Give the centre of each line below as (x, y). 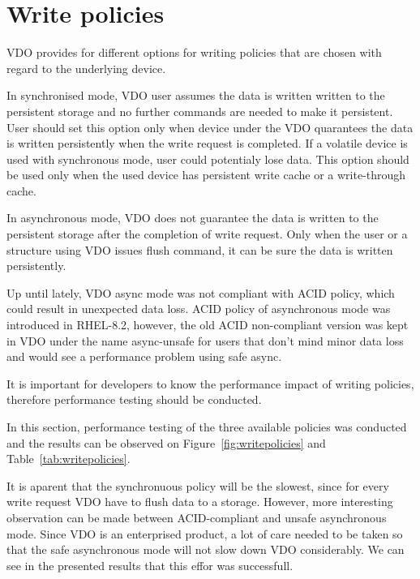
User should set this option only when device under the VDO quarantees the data (210, 127)
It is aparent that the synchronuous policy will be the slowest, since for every (198, 485)
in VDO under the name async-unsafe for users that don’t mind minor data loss (205, 340)
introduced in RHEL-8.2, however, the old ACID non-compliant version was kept (208, 325)
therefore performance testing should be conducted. (134, 399)
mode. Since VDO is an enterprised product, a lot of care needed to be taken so (205, 533)
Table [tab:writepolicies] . (69, 459)
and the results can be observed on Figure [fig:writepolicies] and (166, 442)
